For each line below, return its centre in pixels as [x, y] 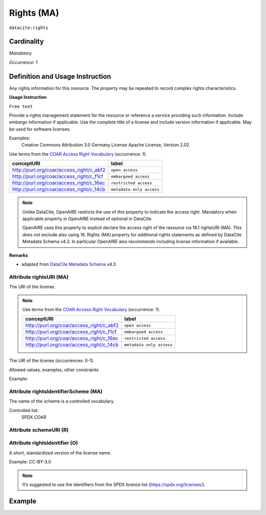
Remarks [18, 255]
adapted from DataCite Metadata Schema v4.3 [68, 264]
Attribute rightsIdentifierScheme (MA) [56, 391]
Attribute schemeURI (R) [39, 430]
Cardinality [27, 42]
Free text [21, 106]
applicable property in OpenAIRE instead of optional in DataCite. [87, 219]
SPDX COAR [34, 417]
